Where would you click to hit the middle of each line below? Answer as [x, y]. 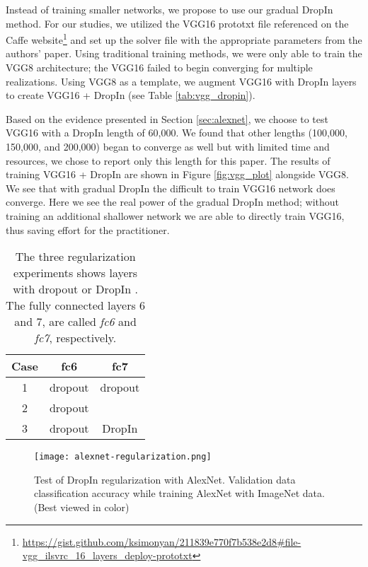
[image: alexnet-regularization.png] [123, 457]
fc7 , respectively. [75, 338]
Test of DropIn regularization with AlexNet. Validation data [165, 479]
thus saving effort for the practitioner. [88, 229]
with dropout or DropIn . [76, 289]
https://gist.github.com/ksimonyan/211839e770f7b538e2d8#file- [162, 541]
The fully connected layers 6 [76, 305]
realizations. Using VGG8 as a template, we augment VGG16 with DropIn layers [181, 81]
